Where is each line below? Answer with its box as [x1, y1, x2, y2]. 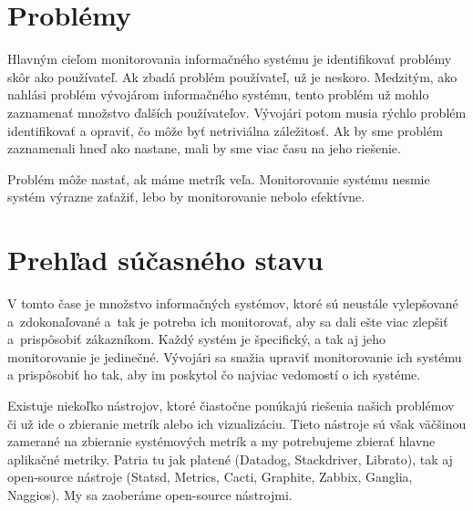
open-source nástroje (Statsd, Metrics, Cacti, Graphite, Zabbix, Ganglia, [7, 467, 413, 486]
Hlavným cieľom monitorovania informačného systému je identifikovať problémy [7, 49, 452, 68]
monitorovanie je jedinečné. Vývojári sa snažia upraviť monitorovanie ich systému [7, 347, 462, 366]
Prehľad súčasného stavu [7, 241, 324, 278]
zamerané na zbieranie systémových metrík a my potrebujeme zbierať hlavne [7, 432, 436, 451]
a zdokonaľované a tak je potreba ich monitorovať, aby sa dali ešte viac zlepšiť [7, 311, 448, 330]
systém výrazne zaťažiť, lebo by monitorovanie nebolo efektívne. [7, 187, 365, 206]
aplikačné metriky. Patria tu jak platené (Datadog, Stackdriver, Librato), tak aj [7, 449, 453, 468]
